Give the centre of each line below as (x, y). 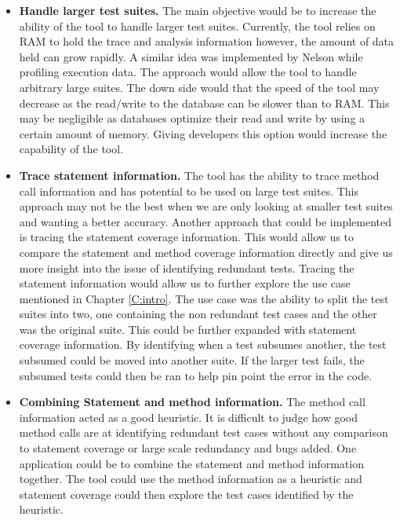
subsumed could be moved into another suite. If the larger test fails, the (192, 360)
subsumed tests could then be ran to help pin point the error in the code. (196, 375)
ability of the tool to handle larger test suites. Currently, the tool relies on (197, 26)
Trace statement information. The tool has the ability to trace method (199, 175)
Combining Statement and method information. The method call (192, 402)
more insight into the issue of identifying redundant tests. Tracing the (187, 267)
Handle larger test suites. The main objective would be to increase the (198, 10)
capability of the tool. (71, 149)
